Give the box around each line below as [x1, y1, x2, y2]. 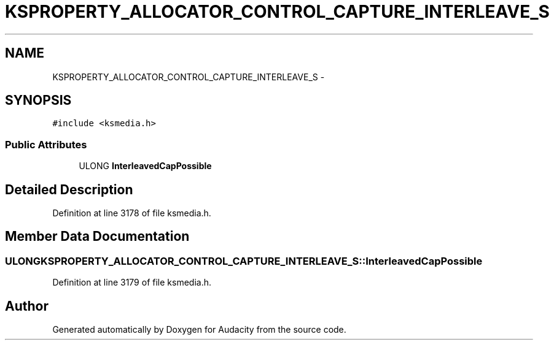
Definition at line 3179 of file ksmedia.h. [52, 277, 211, 288]
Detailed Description [5, 181, 133, 197]
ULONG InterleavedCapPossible [79, 161, 212, 172]
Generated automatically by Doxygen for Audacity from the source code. [52, 324, 346, 335]
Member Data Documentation [5, 229, 190, 245]
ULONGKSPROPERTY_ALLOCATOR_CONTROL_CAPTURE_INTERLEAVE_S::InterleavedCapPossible [5, 254, 483, 267]
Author [5, 298, 49, 314]
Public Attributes [5, 138, 87, 151]
